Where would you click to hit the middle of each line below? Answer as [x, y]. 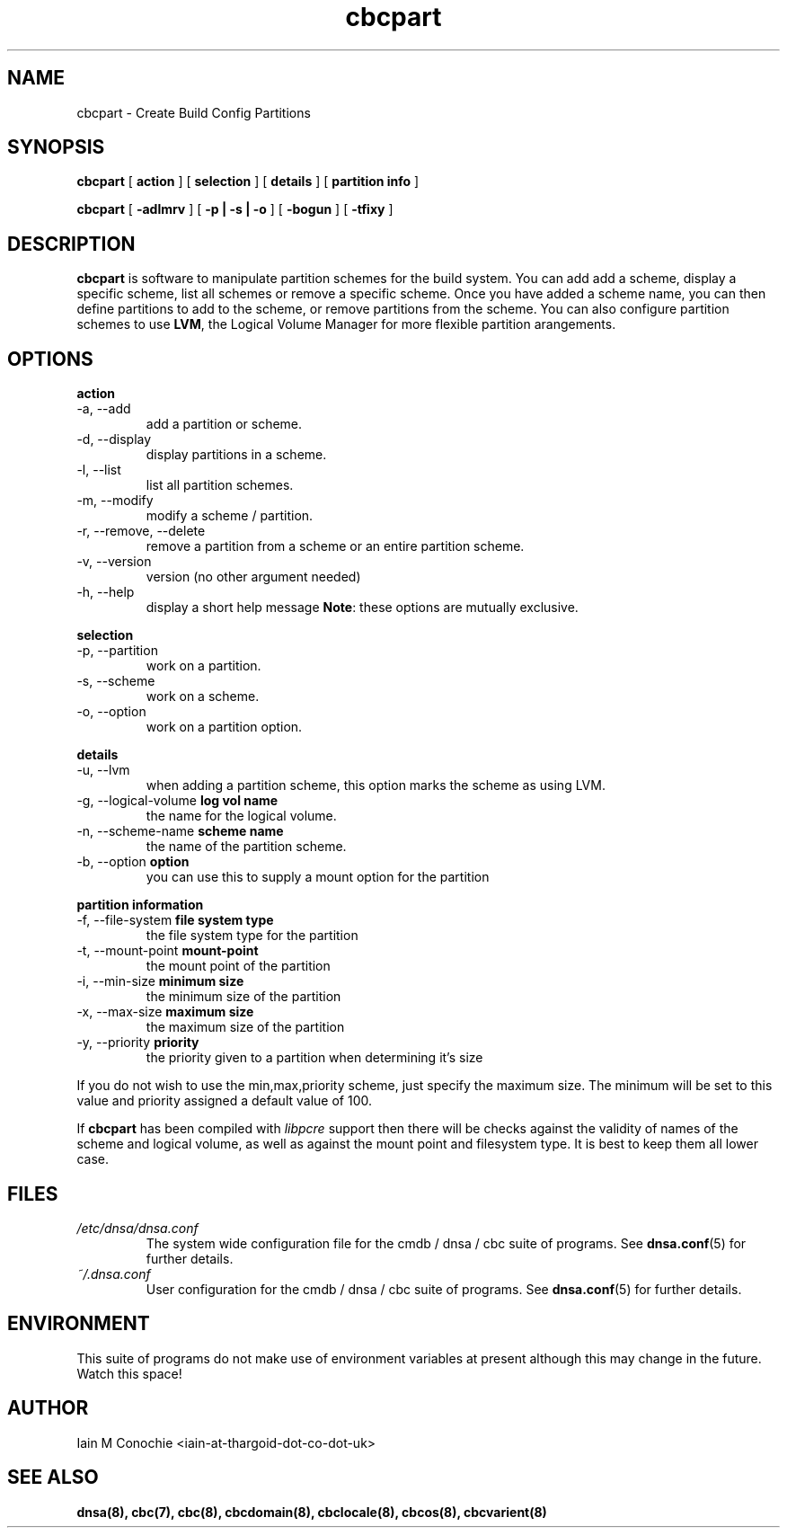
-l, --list [99, 470]
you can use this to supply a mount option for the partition [318, 877]
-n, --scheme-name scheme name [180, 831]
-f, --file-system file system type [175, 920]
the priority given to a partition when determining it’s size [314, 1058]
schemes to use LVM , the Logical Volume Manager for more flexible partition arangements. [346, 324]
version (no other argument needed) [253, 577]
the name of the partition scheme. [246, 847]
